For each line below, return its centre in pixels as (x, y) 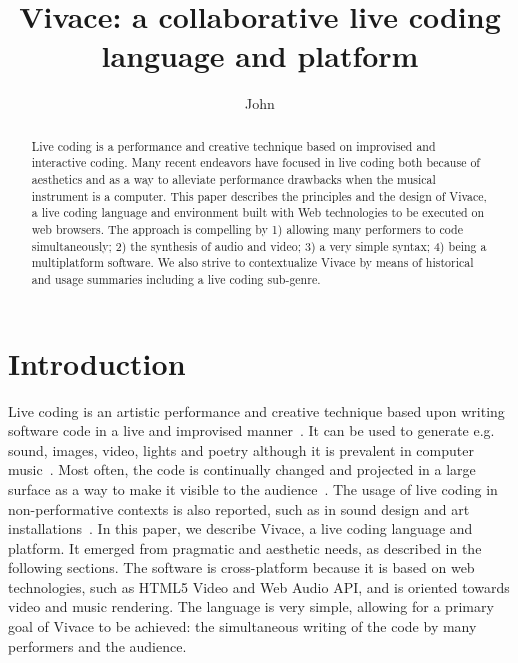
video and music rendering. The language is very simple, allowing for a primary (251, 606)
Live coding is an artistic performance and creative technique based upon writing (256, 410)
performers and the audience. (97, 645)
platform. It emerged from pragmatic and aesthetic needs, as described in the (245, 547)
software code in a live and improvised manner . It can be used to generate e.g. (251, 430)
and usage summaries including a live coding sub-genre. (176, 278)
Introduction (97, 362)
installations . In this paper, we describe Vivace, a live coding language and (240, 528)
